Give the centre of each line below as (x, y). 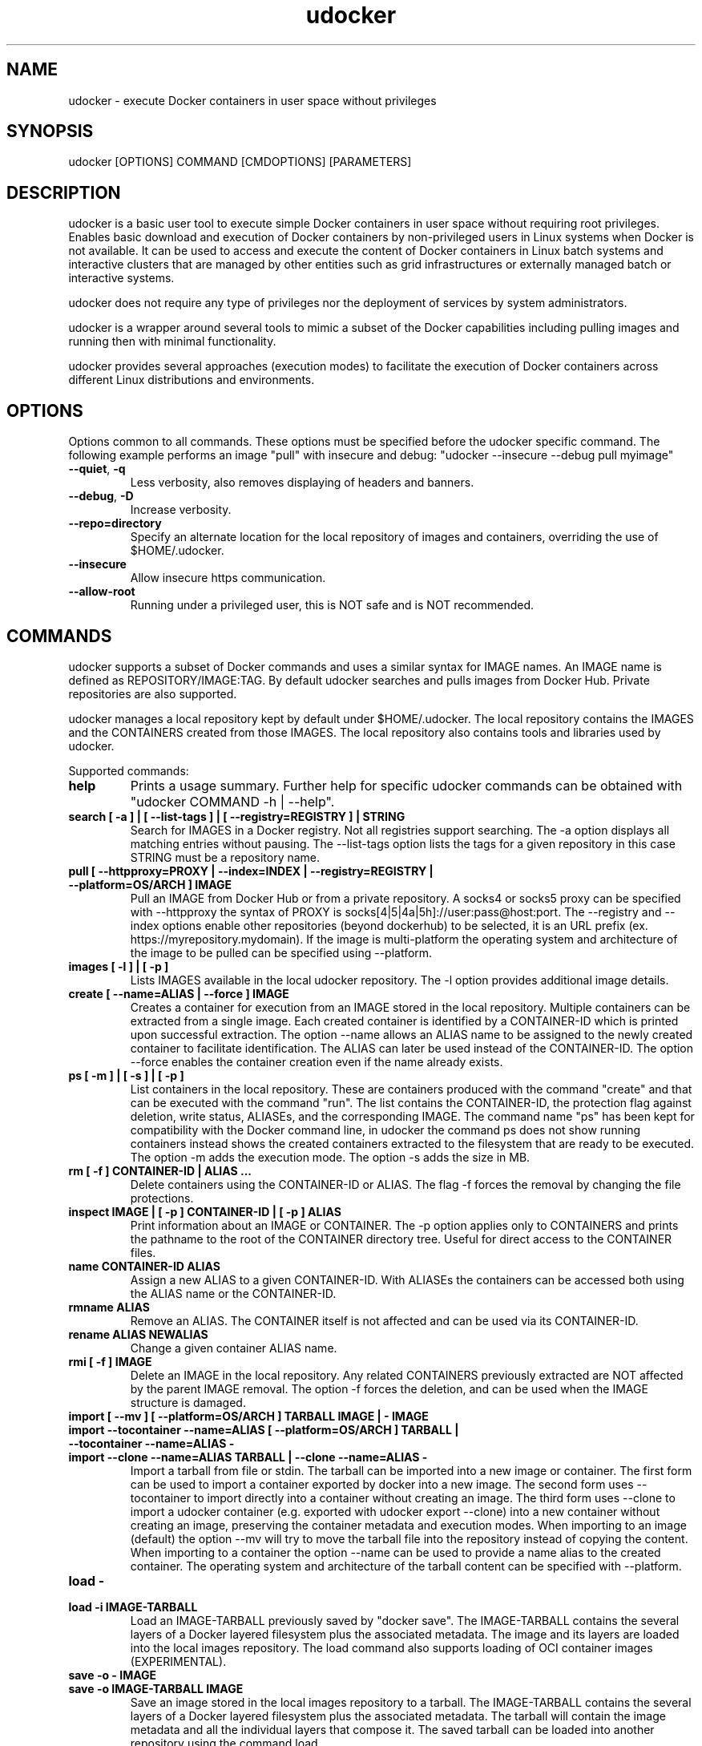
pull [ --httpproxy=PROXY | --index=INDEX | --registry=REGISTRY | (251, 871)
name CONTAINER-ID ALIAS (144, 1266)
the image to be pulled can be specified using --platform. (281, 952)
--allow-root (102, 592)
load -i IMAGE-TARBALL (133, 1607)
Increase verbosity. (181, 510)
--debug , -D (101, 496)
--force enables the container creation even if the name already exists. (317, 1061)
